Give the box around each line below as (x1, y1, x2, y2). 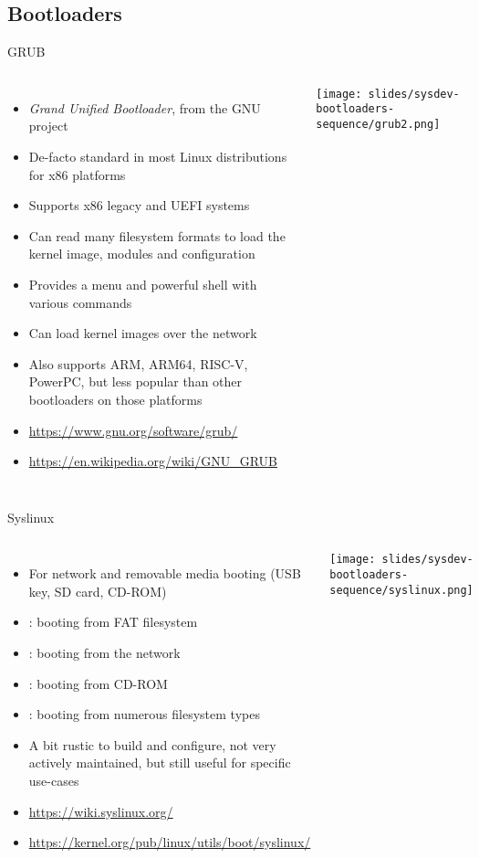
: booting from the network (28, 643, 181, 662)
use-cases (28, 771, 79, 790)
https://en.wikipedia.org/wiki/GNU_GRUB (28, 451, 277, 471)
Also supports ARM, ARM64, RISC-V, (28, 354, 248, 373)
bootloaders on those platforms (28, 389, 203, 408)
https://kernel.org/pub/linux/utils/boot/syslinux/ (28, 832, 311, 852)
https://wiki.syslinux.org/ (28, 801, 173, 821)
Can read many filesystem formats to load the (28, 226, 286, 245)
